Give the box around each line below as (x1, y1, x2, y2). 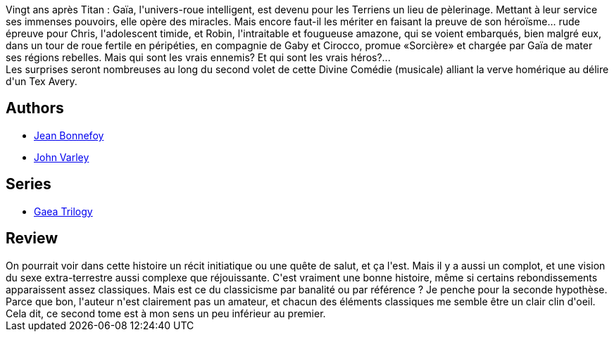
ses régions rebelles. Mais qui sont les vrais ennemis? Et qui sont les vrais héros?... (6, 51, 391, 63)
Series (6, 175, 51, 193)
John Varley (34, 151, 89, 163)
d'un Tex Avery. (6, 75, 77, 87)
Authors (6, 99, 64, 117)
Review (6, 229, 58, 248)
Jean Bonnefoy (34, 129, 104, 141)
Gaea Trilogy (34, 205, 93, 217)
